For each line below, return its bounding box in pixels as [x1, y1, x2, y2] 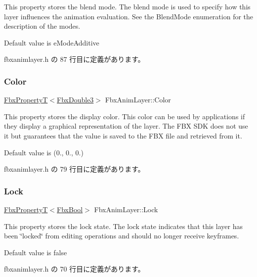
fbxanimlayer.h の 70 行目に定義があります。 [4, 264, 145, 274]
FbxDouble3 [57, 94, 94, 105]
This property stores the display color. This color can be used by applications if [4, 111, 245, 121]
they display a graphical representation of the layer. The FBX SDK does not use [4, 121, 248, 131]
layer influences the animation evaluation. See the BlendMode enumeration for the [4, 11, 254, 21]
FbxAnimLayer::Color [105, 94, 171, 105]
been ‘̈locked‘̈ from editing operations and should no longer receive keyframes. [4, 231, 239, 241]
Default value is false [4, 247, 67, 257]
